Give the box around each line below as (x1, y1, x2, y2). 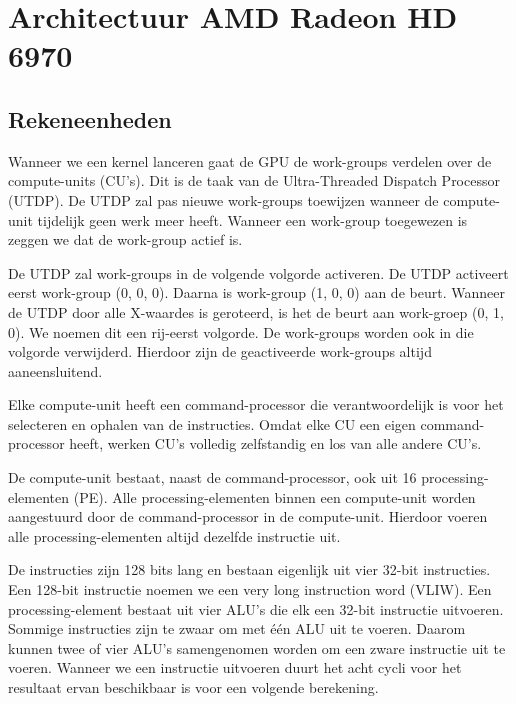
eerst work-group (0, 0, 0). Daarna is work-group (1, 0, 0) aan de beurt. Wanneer (8, 282, 505, 303)
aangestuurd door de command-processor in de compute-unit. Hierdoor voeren (8, 506, 488, 527)
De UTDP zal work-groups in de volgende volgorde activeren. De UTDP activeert (8, 262, 509, 283)
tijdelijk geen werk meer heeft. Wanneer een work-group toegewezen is (37, 209, 468, 230)
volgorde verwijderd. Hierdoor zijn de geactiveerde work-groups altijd (8, 341, 432, 362)
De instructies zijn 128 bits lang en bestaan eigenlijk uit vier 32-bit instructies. (8, 559, 491, 580)
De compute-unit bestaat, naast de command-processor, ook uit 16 (8, 467, 417, 488)
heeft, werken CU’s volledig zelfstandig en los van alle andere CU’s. (69, 433, 482, 454)
